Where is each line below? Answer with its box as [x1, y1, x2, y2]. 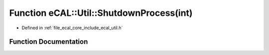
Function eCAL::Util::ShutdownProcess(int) [9, 7, 193, 18]
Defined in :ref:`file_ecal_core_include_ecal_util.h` [21, 25, 123, 31]
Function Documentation [9, 38, 88, 46]
